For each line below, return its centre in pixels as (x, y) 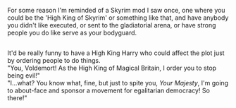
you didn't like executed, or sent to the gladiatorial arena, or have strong (112, 25)
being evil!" (24, 76)
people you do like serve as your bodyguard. (72, 32)
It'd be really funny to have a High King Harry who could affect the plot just (116, 53)
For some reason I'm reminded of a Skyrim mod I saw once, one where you (116, 10)
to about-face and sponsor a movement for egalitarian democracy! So (108, 90)
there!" (17, 98)
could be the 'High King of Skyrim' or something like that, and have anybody (118, 18)
